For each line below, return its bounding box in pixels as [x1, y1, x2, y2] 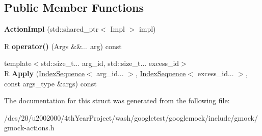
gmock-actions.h [4, 122, 55, 133]
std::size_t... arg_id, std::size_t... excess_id [41, 58, 179, 69]
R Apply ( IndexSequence [4, 67, 85, 78]
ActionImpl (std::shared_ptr [4, 24, 99, 34]
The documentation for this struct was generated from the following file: [4, 95, 230, 106]
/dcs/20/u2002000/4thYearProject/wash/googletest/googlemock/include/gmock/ [4, 112, 258, 123]
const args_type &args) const [4, 78, 97, 88]
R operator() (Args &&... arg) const [4, 40, 122, 51]
